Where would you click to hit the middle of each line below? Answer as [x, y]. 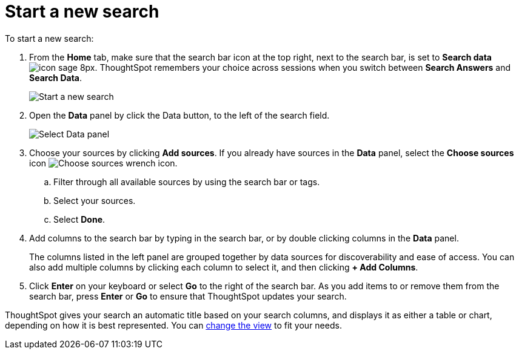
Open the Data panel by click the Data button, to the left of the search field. [179, 115]
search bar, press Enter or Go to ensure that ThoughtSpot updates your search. [188, 296]
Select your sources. [95, 200]
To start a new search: [49, 38]
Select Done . [79, 219]
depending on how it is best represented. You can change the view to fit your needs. [173, 325]
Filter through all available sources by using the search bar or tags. [187, 182]
